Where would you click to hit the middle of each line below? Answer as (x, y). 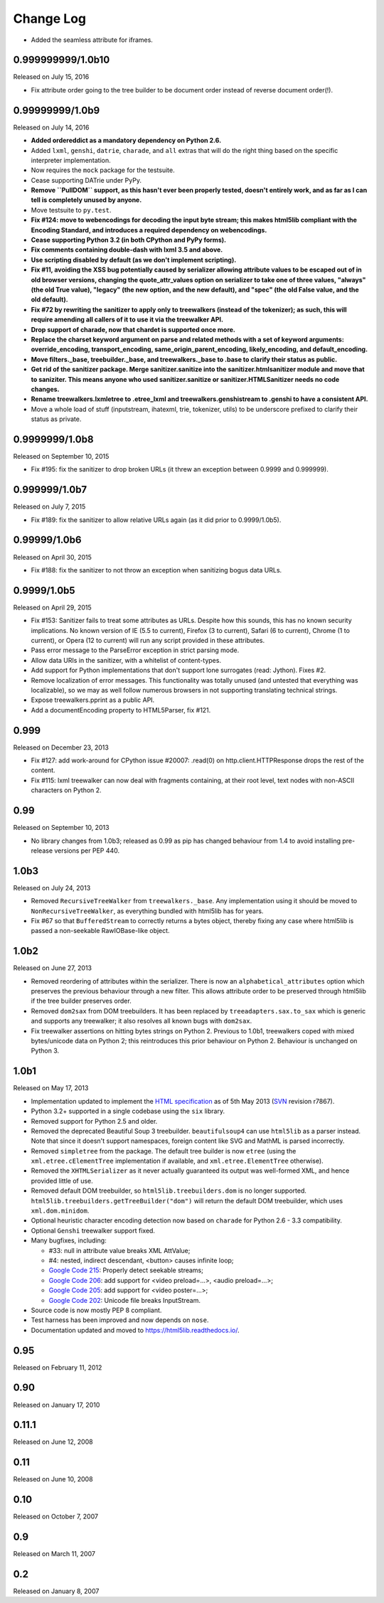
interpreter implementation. (71, 160)
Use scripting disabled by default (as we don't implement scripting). (134, 260)
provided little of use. (62, 1181)
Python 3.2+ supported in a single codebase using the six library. (128, 1111)
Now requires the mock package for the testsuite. (103, 170)
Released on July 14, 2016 (51, 127)
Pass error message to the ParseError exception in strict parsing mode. (135, 650)
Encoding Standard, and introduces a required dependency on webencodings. (149, 230)
